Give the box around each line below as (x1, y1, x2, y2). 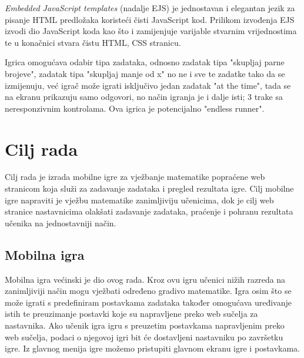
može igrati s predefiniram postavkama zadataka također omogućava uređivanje (5, 296, 292, 308)
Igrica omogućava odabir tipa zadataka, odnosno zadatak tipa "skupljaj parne (5, 56, 285, 68)
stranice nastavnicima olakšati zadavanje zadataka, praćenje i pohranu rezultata (5, 205, 293, 218)
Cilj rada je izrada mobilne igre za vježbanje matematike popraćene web (5, 170, 265, 183)
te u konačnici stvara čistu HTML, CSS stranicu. (5, 36, 181, 48)
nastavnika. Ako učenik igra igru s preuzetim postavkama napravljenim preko (5, 319, 285, 332)
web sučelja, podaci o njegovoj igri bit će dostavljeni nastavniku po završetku (5, 330, 283, 343)
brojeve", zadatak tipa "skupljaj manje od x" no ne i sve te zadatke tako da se (5, 67, 285, 79)
